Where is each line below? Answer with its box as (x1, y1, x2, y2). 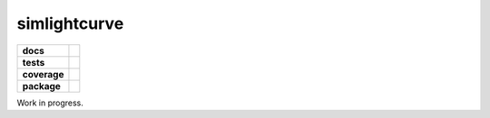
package (22, 79, 61, 92)
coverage (22, 68, 64, 80)
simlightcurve (16, 14, 124, 33)
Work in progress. (16, 97, 83, 108)
